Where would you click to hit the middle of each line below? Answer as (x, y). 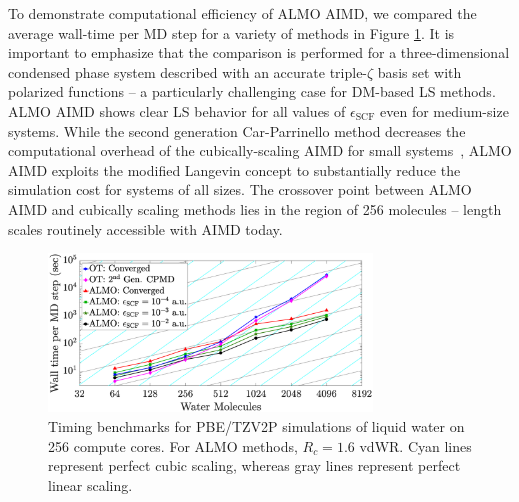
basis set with (419, 71)
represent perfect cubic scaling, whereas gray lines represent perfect (254, 465)
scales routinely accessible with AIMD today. (145, 228)
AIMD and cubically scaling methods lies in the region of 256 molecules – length (255, 208)
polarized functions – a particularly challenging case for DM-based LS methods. (252, 91)
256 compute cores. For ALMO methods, (173, 445)
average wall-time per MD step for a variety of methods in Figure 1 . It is (231, 32)
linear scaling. (90, 484)
